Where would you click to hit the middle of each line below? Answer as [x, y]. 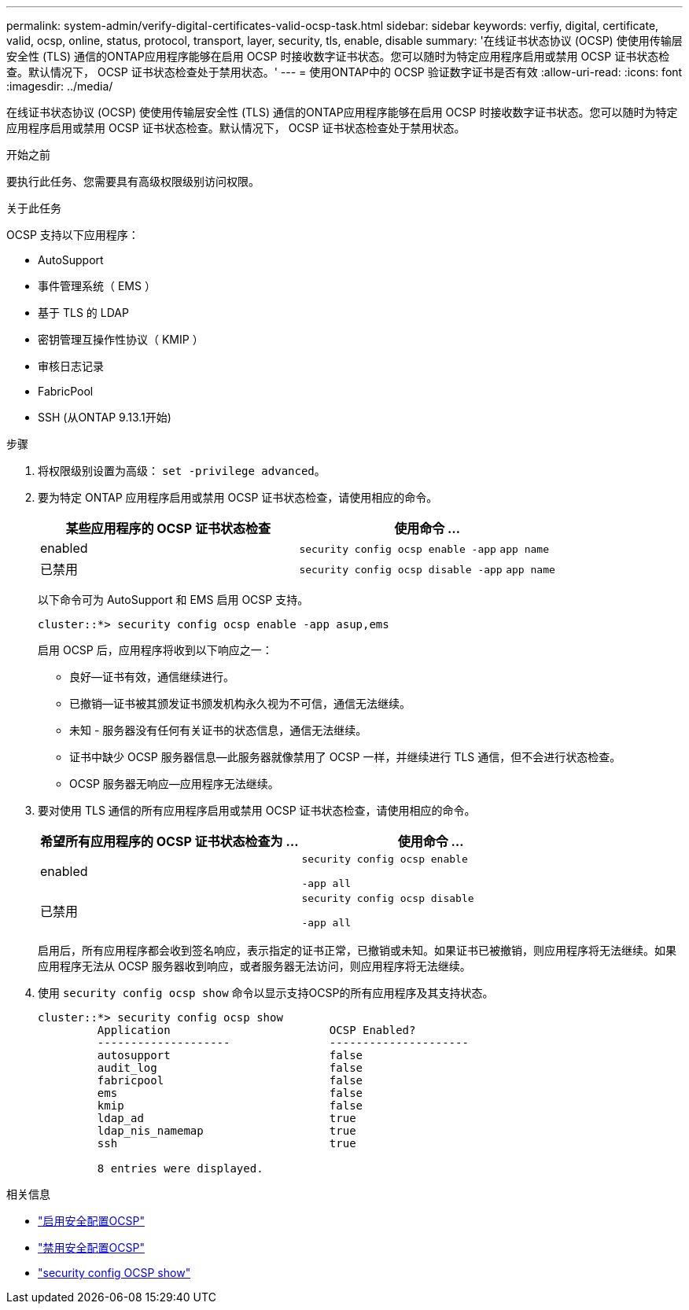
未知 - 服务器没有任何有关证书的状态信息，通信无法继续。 [218, 730]
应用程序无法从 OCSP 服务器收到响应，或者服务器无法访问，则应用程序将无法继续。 [254, 966]
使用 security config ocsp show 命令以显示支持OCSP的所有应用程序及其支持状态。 [266, 993]
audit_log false [230, 1068]
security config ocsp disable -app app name [427, 570]
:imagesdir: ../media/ [60, 86]
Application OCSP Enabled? [256, 1030]
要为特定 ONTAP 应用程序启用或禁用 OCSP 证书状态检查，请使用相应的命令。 [238, 497]
